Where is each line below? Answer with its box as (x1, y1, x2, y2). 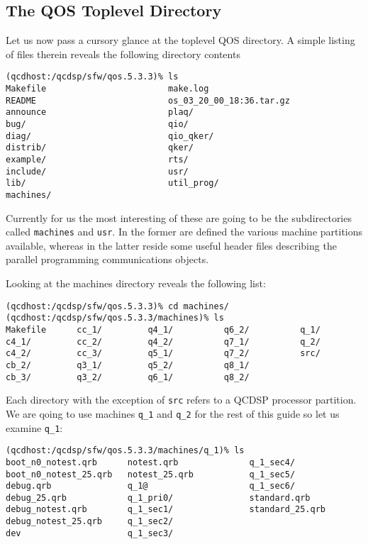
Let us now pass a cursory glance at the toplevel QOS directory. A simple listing (6, 33, 355, 48)
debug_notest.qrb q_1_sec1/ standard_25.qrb (6, 504, 326, 515)
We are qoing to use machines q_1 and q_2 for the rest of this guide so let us (6, 406, 340, 421)
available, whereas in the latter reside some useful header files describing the (6, 238, 337, 252)
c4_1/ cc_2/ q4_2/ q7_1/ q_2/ (6, 336, 320, 347)
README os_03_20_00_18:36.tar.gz (6, 95, 290, 106)
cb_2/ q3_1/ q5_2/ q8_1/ (6, 360, 250, 370)
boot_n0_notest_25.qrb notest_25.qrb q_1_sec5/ (6, 469, 296, 479)
